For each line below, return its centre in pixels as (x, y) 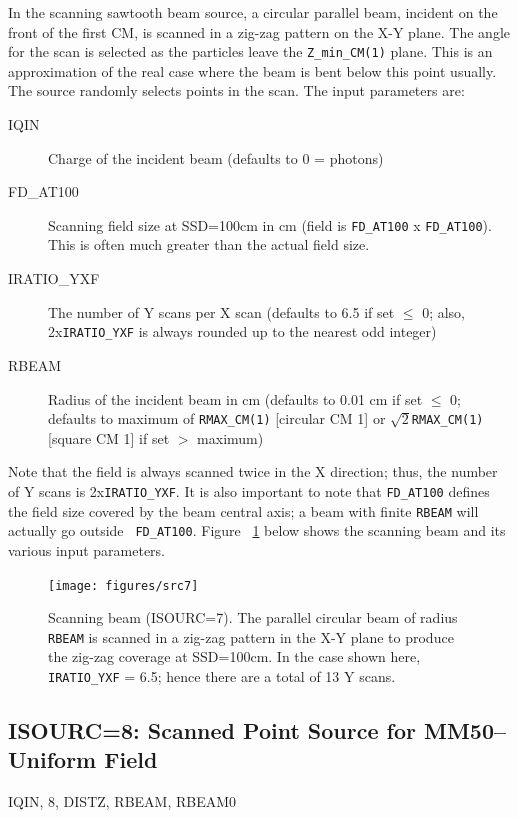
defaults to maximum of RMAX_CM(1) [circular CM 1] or (217, 418)
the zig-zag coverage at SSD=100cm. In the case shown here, (234, 656)
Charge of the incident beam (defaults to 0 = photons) (216, 157)
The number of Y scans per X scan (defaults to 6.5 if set (221, 311)
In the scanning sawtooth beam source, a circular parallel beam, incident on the (253, 12)
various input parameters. (87, 549)
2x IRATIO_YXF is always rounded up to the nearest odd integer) (242, 331)
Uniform (52, 759)
